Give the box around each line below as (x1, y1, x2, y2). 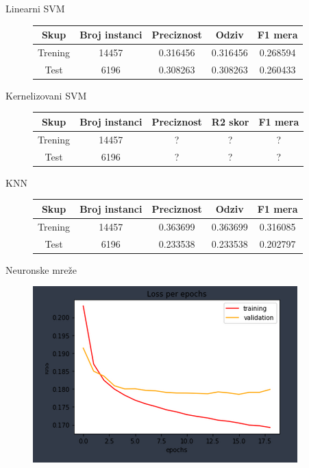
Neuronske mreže (5, 262, 77, 277)
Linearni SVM (5, 1, 65, 15)
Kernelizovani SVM (5, 88, 87, 102)
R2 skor (211, 114, 249, 128)
